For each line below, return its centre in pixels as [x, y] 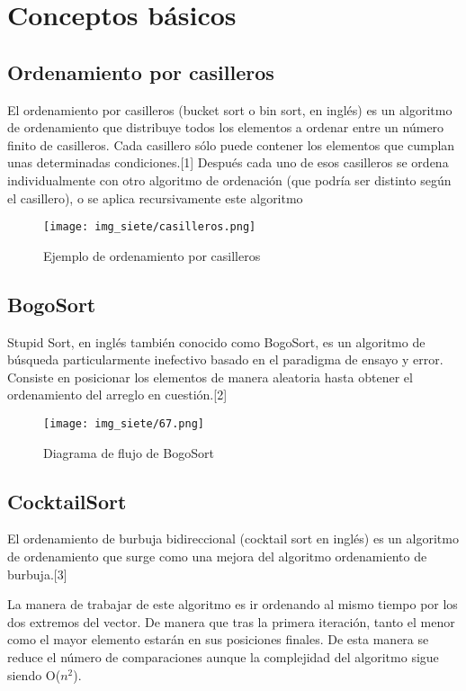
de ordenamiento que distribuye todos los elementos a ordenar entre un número [226, 127]
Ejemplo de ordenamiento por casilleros [152, 255]
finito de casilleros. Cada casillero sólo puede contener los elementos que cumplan [231, 144]
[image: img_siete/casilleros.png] [150, 227]
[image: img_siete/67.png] [124, 423]
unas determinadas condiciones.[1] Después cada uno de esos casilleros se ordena [228, 162]
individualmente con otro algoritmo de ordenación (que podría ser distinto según [229, 179]
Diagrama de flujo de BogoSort [129, 452]
